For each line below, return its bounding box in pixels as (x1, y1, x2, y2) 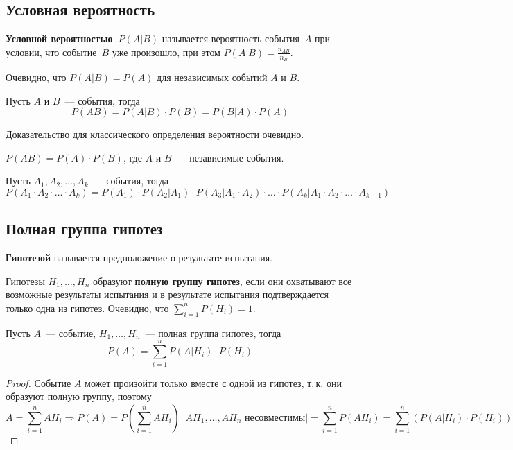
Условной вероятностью (6, 31, 113, 46)
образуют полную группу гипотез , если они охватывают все (92, 273, 352, 288)
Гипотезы (6, 273, 45, 288)
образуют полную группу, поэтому (6, 389, 152, 404)
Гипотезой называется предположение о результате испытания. (6, 250, 273, 265)
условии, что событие (6, 44, 97, 59)
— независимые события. (176, 150, 284, 164)
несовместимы (245, 413, 306, 423)
